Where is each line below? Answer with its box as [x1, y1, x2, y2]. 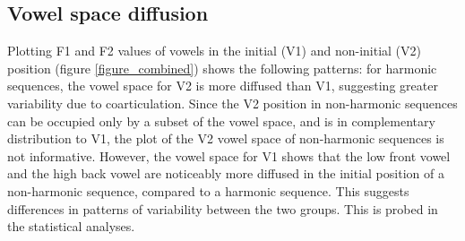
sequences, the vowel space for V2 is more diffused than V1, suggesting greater [7, 76, 438, 95]
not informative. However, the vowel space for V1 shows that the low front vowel [7, 146, 451, 165]
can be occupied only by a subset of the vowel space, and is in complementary [7, 111, 435, 130]
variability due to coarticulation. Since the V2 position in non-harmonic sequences [7, 93, 458, 112]
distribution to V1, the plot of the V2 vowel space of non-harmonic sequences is [7, 129, 444, 148]
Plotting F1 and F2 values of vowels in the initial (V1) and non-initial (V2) [7, 41, 421, 60]
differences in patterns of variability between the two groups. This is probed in [7, 199, 438, 218]
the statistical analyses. [7, 217, 135, 236]
